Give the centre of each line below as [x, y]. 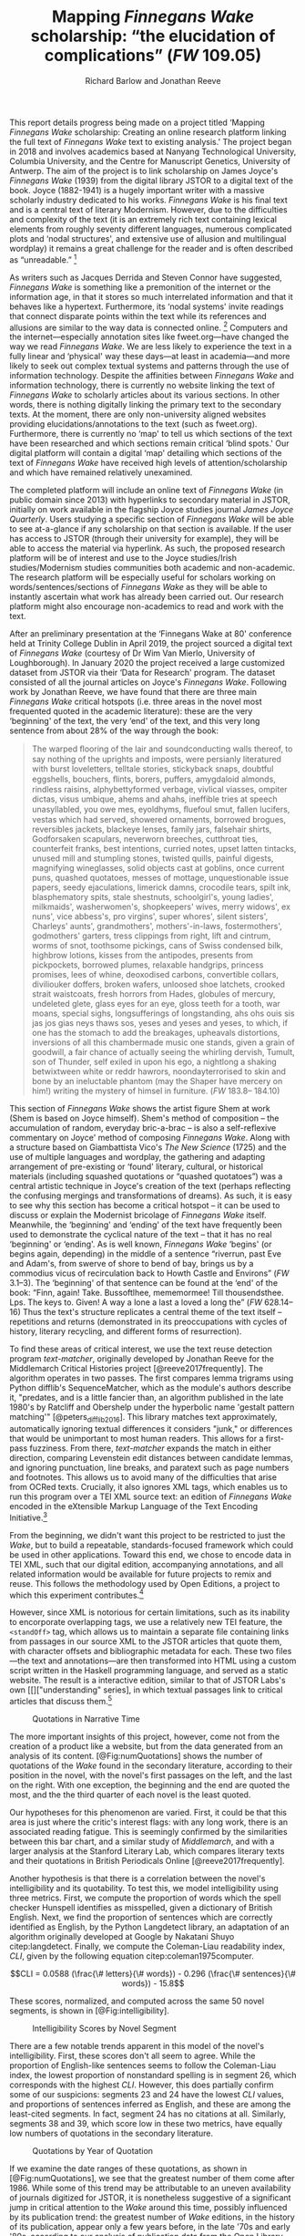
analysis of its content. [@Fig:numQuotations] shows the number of [136, 1756]
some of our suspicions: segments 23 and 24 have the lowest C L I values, [147, 2095]
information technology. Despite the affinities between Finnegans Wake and [152, 376]
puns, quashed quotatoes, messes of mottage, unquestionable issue [160, 878]
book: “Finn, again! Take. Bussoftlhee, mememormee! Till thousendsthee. [147, 1293]
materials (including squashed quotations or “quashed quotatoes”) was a [146, 1176]
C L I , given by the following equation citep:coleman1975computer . [132, 1956]
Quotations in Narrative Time [86, 1719]
